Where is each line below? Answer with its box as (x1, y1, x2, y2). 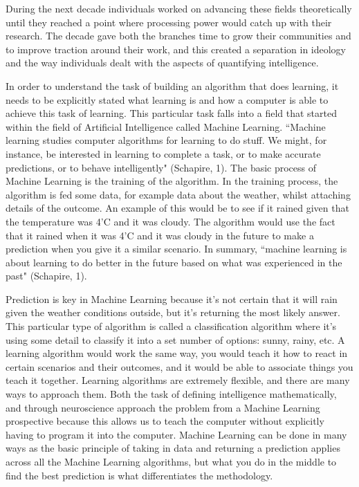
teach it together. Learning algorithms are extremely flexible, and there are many (6, 373, 350, 387)
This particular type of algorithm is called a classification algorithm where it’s (6, 319, 337, 333)
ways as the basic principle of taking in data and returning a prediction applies (6, 441, 340, 455)
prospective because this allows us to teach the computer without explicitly (6, 414, 324, 428)
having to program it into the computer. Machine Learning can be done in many (6, 427, 347, 441)
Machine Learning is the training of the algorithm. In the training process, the (6, 174, 338, 188)
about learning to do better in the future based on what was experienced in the (6, 255, 342, 269)
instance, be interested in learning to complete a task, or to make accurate (6, 146, 321, 160)
